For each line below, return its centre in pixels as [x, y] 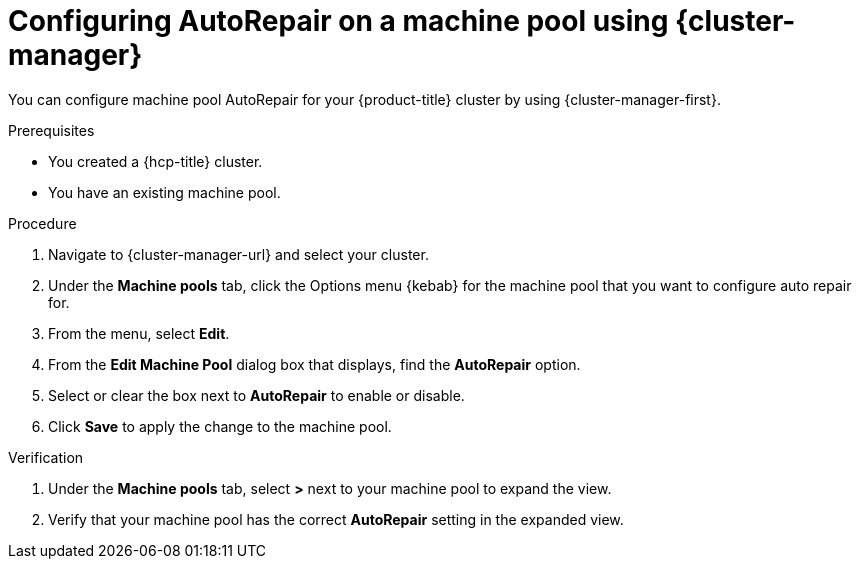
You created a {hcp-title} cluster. [155, 161]
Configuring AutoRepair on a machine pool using [338, 21]
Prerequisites [51, 130]
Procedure [42, 223]
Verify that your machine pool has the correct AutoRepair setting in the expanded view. [336, 519]
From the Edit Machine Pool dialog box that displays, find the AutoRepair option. [314, 364]
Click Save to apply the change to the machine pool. [220, 426]
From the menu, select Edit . [139, 333]
